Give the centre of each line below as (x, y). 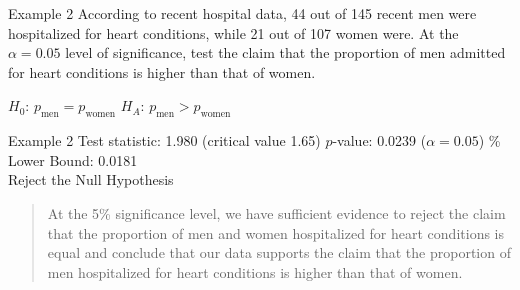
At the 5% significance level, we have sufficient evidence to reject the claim (276, 212)
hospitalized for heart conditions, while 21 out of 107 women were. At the (233, 32)
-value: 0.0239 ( (379, 140)
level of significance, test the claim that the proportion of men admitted (285, 52)
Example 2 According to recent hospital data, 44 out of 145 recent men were (242, 13)
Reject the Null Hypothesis (91, 179)
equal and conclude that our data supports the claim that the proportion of (279, 252)
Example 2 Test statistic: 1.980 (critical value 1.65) (164, 140)
